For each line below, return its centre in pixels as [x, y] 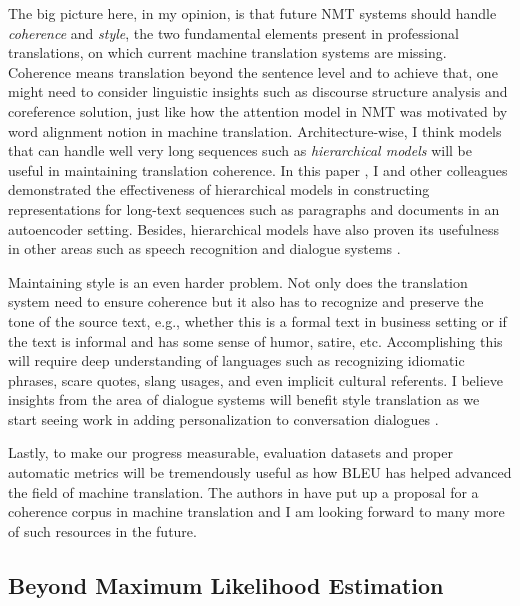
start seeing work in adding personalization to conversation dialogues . [223, 418]
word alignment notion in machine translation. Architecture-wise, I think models [255, 130]
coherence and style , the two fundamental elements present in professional [233, 32]
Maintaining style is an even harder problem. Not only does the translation [238, 281]
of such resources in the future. [102, 530]
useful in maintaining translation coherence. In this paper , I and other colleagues [258, 169]
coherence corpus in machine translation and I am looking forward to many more [256, 511]
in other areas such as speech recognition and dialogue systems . [204, 248]
